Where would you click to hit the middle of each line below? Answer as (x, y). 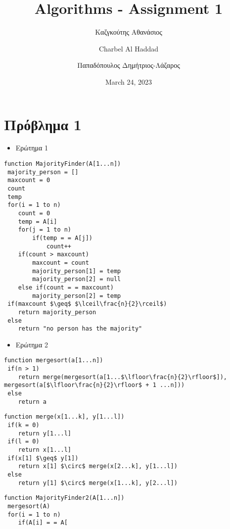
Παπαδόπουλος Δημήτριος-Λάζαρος (129, 65)
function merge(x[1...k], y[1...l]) (64, 417)
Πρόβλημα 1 (43, 124)
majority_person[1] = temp (77, 271)
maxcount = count (61, 263)
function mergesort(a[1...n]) (54, 361)
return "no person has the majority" (80, 329)
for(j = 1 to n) (45, 230)
